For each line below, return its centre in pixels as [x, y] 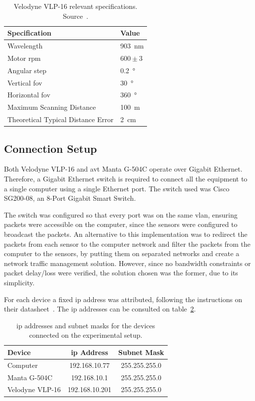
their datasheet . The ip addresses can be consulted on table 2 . [100, 309]
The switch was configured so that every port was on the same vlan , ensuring [121, 214]
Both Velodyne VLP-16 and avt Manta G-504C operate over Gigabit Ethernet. [123, 169]
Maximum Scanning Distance [52, 107]
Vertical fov [25, 82]
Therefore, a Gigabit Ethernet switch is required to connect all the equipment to [126, 178]
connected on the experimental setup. [86, 335]
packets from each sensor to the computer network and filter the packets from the [127, 244]
